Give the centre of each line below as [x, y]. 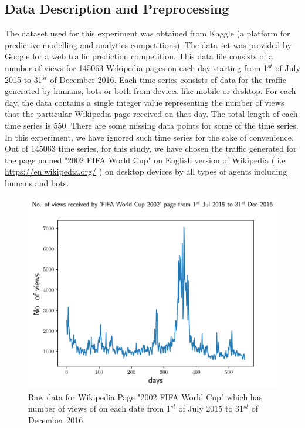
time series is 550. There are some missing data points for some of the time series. [152, 125]
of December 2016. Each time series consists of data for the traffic [168, 79]
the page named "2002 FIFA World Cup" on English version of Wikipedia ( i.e [145, 160]
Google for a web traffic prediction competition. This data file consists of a [139, 56]
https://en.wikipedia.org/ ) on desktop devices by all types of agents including [146, 171]
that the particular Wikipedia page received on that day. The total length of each [151, 114]
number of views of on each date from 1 [99, 408]
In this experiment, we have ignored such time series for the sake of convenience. [149, 137]
